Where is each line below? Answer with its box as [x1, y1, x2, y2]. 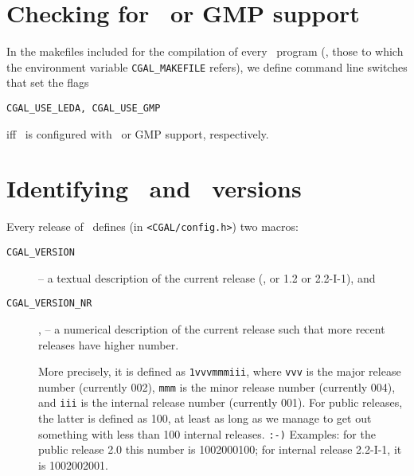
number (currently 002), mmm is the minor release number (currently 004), [38, 378, 396, 395]
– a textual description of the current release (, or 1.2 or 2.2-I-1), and [38, 269, 376, 286]
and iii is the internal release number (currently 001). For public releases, [38, 394, 403, 411]
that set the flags [6, 74, 89, 91]
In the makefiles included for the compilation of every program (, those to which [6, 43, 404, 60]
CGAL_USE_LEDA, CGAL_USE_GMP [6, 102, 161, 114]
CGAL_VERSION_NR [6, 298, 92, 310]
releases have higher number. [38, 336, 179, 353]
